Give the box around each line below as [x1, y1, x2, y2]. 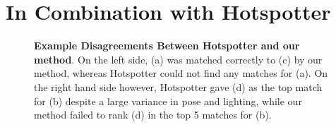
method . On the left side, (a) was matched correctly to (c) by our [34, 52, 323, 66]
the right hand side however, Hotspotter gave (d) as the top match [34, 79, 323, 94]
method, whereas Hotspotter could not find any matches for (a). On [34, 66, 328, 80]
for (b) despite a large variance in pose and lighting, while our [34, 93, 302, 108]
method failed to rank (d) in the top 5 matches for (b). [34, 107, 272, 122]
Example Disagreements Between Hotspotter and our [34, 38, 300, 53]
